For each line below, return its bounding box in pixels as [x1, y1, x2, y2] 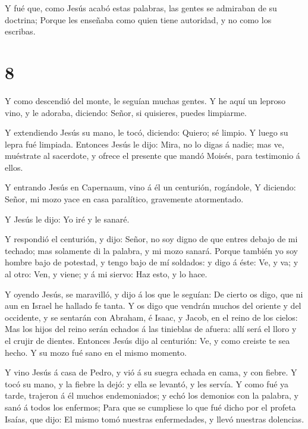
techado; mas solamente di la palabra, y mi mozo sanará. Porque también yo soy [5, 244, 298, 256]
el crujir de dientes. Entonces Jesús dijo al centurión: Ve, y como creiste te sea [5, 334, 290, 346]
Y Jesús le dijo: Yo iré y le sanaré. [5, 212, 130, 225]
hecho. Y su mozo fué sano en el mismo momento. [5, 346, 187, 358]
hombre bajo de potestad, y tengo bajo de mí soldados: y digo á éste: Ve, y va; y [5, 256, 298, 268]
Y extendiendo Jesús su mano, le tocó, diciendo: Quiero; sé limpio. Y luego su [5, 126, 288, 139]
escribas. [5, 25, 36, 37]
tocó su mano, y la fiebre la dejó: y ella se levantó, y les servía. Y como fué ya [5, 377, 289, 390]
